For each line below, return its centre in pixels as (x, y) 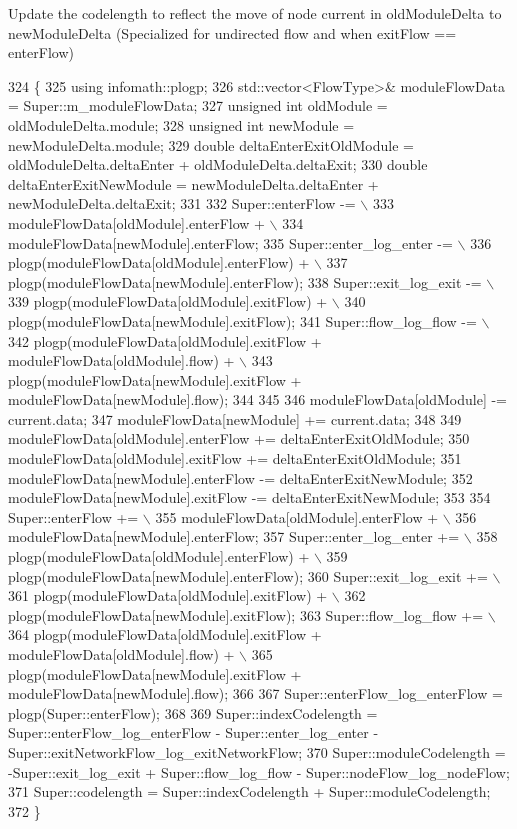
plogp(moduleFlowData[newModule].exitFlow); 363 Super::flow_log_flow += (246, 614)
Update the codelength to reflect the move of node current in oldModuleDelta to (255, 13)
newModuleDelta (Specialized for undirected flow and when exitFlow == (232, 32)
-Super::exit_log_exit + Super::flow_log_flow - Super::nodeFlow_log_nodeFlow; (259, 771)
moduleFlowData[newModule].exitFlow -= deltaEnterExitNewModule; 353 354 (249, 497)
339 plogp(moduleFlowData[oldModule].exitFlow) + (168, 301)
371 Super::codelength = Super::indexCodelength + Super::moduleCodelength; (249, 791)
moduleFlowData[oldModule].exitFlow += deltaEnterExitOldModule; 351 (235, 458)
